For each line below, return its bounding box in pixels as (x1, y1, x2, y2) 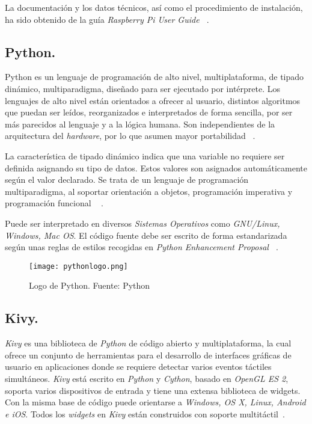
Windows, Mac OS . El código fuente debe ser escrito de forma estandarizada (5, 229, 287, 241)
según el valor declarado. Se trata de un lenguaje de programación (5, 173, 249, 186)
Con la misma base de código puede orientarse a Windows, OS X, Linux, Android (5, 396, 306, 408)
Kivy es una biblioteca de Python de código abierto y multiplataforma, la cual (5, 337, 292, 349)
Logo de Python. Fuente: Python (29, 279, 150, 292)
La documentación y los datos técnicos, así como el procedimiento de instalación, (5, 1, 303, 13)
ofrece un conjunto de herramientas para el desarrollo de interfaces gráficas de (5, 348, 292, 361)
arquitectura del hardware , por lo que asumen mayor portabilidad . (5, 129, 255, 142)
